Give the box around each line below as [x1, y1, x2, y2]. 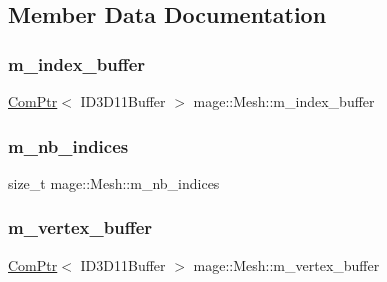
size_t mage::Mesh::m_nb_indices [8, 172, 220, 193]
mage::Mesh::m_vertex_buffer [193, 254, 380, 275]
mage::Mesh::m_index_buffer [193, 91, 375, 111]
